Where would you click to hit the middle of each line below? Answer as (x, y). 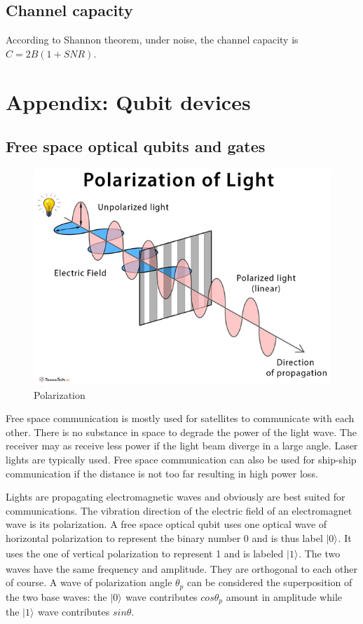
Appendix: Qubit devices (128, 101)
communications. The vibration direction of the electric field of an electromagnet (179, 510)
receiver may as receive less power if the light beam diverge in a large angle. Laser (182, 446)
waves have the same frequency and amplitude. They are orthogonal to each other (181, 568)
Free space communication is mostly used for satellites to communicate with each (180, 418)
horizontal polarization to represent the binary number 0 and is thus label (164, 538)
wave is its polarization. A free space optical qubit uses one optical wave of (166, 524)
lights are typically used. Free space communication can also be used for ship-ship (181, 460)
